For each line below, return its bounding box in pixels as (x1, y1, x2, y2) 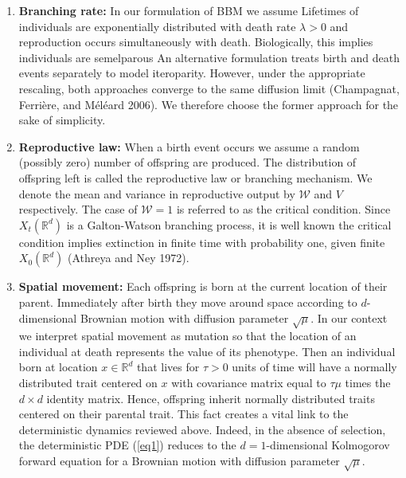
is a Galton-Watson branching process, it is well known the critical (66, 216, 392, 233)
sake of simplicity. (18, 112, 106, 128)
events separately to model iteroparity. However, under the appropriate (18, 65, 365, 81)
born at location (18, 358, 98, 375)
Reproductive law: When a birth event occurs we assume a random (18, 138, 360, 155)
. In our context (310, 309, 388, 326)
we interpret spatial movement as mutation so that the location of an (18, 327, 357, 344)
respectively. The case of (18, 201, 138, 217)
